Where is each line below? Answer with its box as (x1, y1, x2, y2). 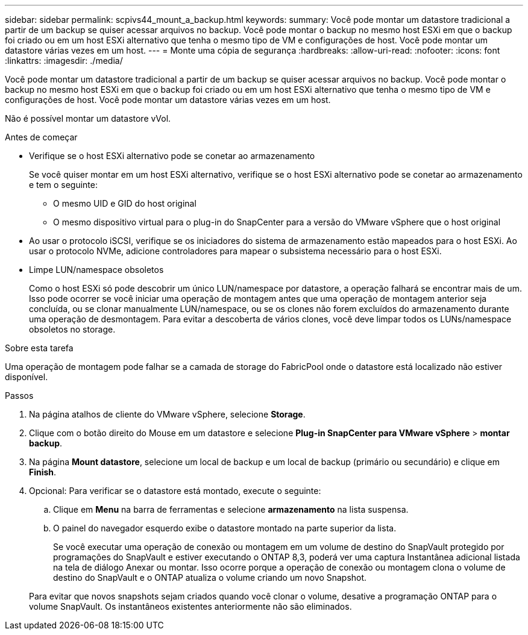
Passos (5, 390, 34, 401)
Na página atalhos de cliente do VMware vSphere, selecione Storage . (29, 409, 306, 419)
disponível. (5, 372, 48, 382)
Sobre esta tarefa (5, 343, 74, 353)
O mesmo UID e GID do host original (53, 198, 196, 208)
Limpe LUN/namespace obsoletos (29, 264, 164, 275)
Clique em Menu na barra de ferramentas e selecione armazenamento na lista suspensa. (53, 504, 409, 515)
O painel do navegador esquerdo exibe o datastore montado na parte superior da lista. (53, 523, 397, 533)
